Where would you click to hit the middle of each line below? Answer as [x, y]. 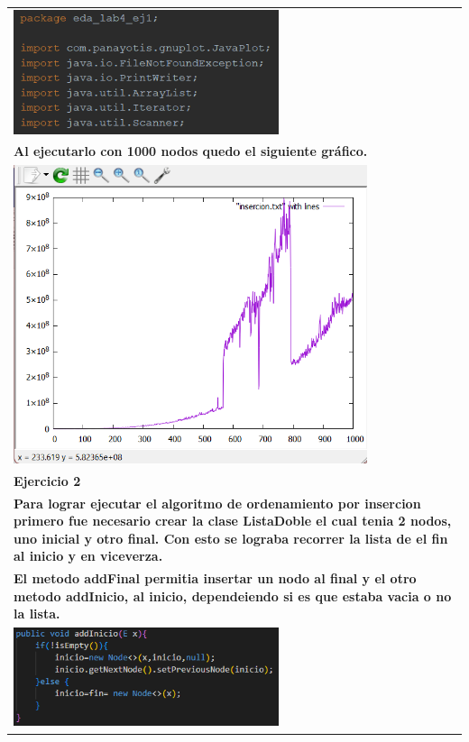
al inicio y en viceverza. [88, 556]
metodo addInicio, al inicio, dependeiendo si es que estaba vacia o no [233, 595]
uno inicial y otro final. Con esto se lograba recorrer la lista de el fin [231, 538]
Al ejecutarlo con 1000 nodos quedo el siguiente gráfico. [191, 151]
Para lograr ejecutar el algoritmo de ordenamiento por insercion [217, 503]
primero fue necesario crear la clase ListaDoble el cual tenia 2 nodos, [233, 521]
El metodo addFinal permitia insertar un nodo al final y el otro [215, 578]
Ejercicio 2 [47, 480]
